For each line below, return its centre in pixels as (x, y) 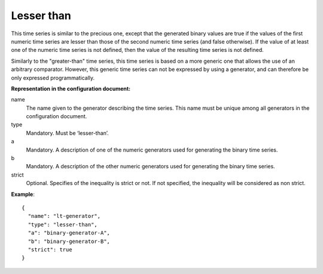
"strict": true (50, 250)
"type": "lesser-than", (63, 224)
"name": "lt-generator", (64, 216)
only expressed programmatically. (53, 78)
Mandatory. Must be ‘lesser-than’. (67, 133)
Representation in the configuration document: (71, 88)
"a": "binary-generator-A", (69, 233)
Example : (23, 194)
